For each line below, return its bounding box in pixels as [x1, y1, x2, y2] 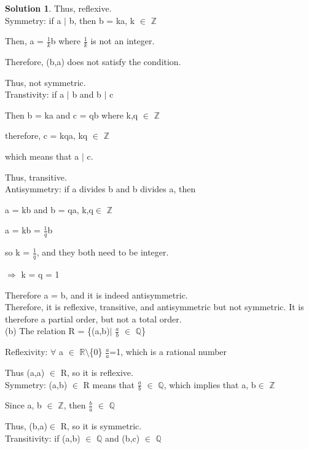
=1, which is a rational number [109, 345, 227, 358]
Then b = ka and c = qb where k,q [5, 108, 138, 121]
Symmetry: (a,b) [5, 378, 68, 391]
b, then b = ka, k [69, 14, 135, 26]
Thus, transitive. [5, 170, 67, 183]
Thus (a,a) [5, 366, 45, 379]
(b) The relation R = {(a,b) [5, 324, 110, 337]
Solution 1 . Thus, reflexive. [5, 2, 112, 14]
